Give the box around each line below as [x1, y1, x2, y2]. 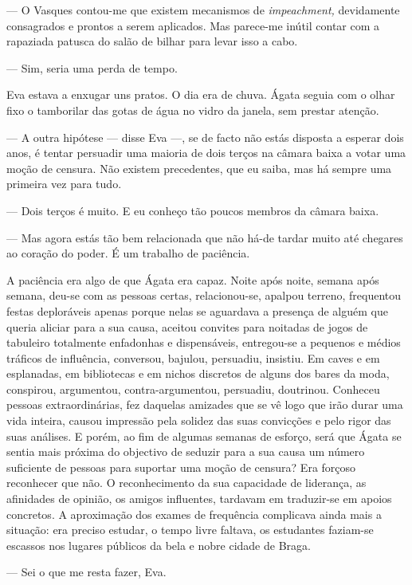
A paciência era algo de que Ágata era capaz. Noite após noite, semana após [6, 271, 379, 288]
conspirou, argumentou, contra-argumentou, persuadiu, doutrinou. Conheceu [6, 380, 380, 397]
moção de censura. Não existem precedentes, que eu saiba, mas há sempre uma [6, 159, 392, 176]
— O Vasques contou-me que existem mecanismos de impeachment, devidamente [6, 2, 400, 18]
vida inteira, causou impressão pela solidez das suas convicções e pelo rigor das [6, 412, 391, 429]
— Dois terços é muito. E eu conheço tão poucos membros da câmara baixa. [6, 202, 379, 218]
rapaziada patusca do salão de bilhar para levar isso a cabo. [6, 33, 298, 49]
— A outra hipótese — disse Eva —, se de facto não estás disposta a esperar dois [6, 128, 404, 145]
